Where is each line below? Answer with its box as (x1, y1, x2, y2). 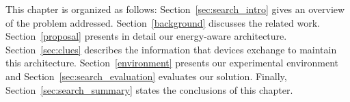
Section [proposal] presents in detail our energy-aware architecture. (5, 29, 287, 43)
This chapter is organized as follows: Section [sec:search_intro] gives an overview (5, 2, 345, 16)
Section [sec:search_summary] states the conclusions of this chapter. (5, 82, 293, 97)
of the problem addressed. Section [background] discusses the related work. (5, 15, 320, 29)
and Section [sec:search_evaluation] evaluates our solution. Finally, (5, 68, 287, 83)
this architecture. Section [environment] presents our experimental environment (5, 55, 339, 70)
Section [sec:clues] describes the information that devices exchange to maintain (5, 42, 337, 56)
